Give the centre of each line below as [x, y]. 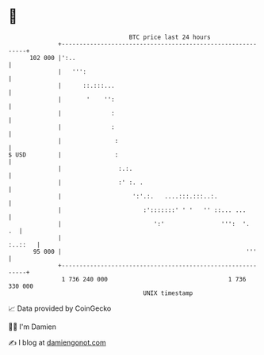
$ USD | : [63, 155]
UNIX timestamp [168, 293]
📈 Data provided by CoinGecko [60, 308]
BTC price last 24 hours [170, 37]
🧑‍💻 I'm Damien [33, 327]
